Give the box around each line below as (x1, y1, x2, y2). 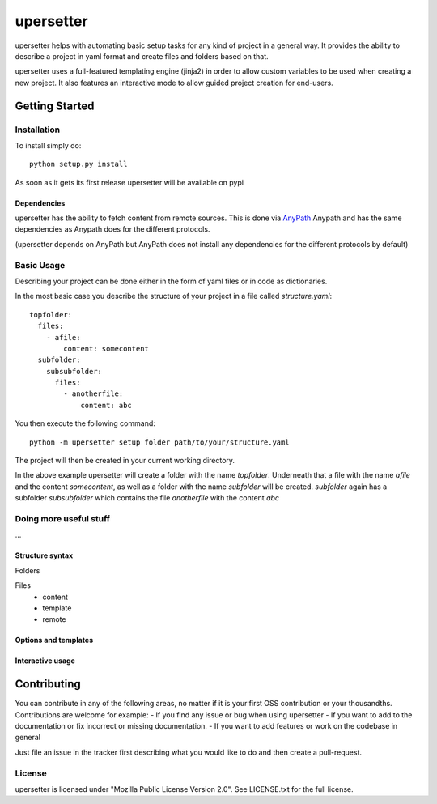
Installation (15, 124, 61, 135)
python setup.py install (29, 160, 128, 169)
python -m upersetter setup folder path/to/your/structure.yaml (29, 437, 291, 447)
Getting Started (15, 99, 95, 113)
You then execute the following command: (15, 419, 155, 428)
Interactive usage (15, 656, 76, 666)
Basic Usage (15, 259, 66, 270)
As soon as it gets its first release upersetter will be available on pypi (15, 177, 244, 187)
